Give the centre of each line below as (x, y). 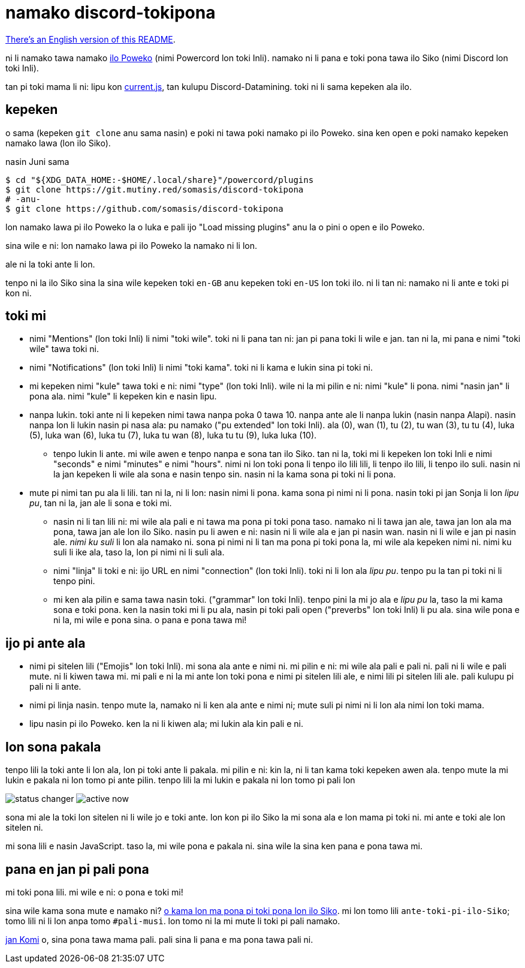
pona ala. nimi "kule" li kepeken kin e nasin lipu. (123, 396)
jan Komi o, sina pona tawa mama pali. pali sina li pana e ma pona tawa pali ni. (159, 939)
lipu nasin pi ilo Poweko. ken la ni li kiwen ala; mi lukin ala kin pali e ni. (166, 724)
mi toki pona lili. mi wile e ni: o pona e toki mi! (94, 892)
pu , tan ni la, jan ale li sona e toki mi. (101, 503)
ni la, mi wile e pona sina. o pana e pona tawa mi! (150, 620)
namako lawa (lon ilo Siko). (58, 143)
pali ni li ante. (55, 687)
